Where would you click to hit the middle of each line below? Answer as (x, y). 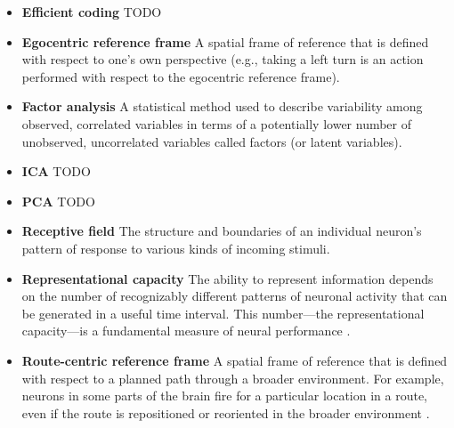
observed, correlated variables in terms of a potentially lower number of (217, 123)
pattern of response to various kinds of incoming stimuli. (176, 248)
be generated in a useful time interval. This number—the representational (223, 313)
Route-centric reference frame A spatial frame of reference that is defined (235, 360)
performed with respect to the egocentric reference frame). (181, 76)
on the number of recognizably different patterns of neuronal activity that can (235, 296)
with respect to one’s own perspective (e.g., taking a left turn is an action (223, 59)
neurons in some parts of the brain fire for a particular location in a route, (224, 396)
